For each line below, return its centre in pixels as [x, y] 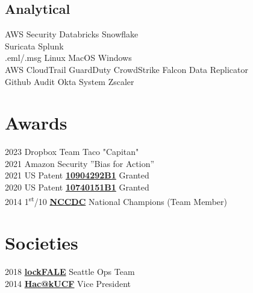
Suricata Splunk [34, 46]
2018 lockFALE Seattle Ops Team [70, 272]
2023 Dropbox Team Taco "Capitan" [72, 152]
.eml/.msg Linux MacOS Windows [68, 58]
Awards [36, 123]
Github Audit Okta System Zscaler [70, 81]
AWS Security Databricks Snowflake [72, 34]
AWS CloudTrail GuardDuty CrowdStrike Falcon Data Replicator [127, 69]
